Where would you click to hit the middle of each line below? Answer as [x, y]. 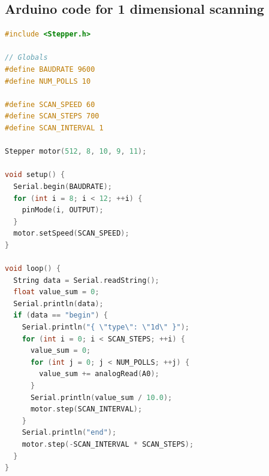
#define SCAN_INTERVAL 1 [54, 128]
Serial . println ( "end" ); [69, 433]
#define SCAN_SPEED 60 [50, 104]
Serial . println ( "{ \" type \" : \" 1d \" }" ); [105, 327]
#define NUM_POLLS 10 [48, 81]
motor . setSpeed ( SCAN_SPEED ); [71, 234]
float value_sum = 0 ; [56, 292]
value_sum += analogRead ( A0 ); [99, 374]
